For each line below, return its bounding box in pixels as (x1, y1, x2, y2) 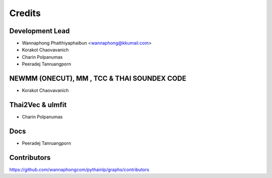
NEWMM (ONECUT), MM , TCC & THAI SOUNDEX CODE (9, 74, 186, 83)
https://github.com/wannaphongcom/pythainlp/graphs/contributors (9, 166, 150, 172)
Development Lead (9, 27, 70, 35)
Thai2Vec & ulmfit (9, 101, 67, 109)
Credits (9, 8, 41, 19)
